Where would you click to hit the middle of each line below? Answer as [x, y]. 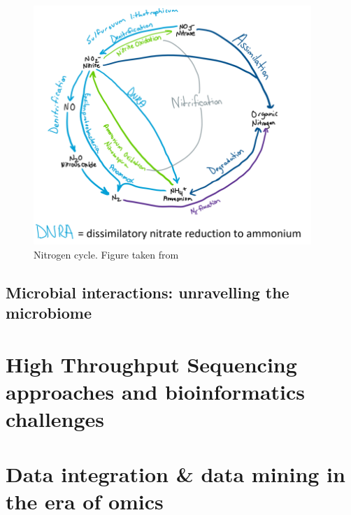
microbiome [49, 313]
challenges [55, 419]
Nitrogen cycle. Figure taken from [106, 254]
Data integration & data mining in [175, 473]
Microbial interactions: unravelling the [148, 292]
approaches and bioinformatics [156, 392]
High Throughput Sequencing [151, 364]
